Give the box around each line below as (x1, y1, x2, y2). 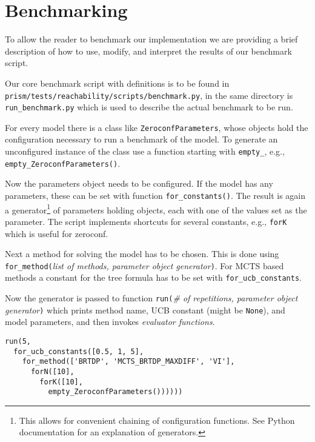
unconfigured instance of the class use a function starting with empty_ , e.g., (5, 145, 285, 158)
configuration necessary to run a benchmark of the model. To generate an (5, 133, 278, 146)
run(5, (5, 337, 31, 346)
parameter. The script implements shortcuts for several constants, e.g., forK (5, 215, 287, 227)
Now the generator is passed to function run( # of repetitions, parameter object (5, 292, 298, 304)
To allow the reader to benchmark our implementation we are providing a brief (5, 33, 298, 45)
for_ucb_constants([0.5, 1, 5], (13, 347, 144, 356)
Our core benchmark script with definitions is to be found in (5, 76, 230, 89)
